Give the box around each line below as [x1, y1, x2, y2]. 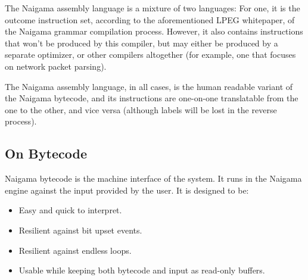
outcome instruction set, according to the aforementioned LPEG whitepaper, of [5, 13, 295, 26]
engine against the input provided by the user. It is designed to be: [5, 183, 249, 196]
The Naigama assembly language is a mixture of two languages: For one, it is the [5, 2, 300, 14]
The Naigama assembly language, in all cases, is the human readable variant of [5, 80, 293, 92]
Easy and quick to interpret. [18, 204, 122, 216]
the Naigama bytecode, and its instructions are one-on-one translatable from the [5, 92, 298, 104]
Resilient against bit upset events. [18, 223, 142, 236]
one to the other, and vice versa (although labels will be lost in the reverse [5, 103, 277, 116]
